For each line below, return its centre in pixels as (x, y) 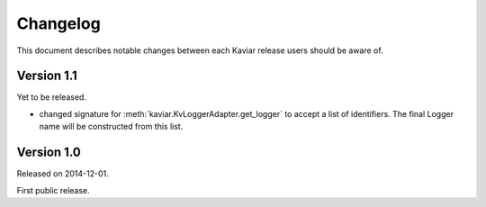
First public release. (53, 190)
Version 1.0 (49, 153)
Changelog (58, 23)
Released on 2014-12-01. (63, 174)
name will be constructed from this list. (111, 127)
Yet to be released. (52, 97)
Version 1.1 (47, 76)
